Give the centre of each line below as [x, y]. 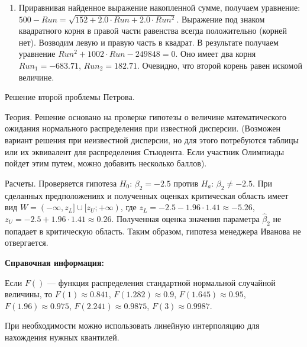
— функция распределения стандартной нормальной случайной [161, 282]
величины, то [29, 294]
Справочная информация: [54, 262]
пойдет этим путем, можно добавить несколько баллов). [106, 163]
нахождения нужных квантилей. [62, 337]
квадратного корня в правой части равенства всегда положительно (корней [153, 30]
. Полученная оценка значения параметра [185, 218]
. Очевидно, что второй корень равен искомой [219, 65]
